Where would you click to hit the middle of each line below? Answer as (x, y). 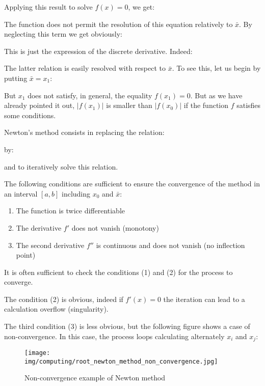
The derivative (39, 227)
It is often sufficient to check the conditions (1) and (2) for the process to (118, 272)
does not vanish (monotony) (115, 227)
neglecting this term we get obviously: (63, 34)
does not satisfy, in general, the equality (90, 95)
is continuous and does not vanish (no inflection (170, 245)
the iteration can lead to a (204, 299)
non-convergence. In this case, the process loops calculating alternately (114, 336)
